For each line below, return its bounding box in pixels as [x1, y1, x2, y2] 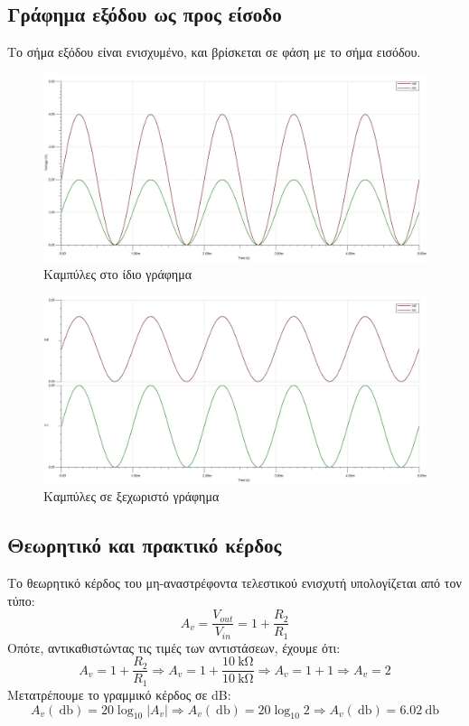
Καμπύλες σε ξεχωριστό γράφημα [43, 487, 220, 506]
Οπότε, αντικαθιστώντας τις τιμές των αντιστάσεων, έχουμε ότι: [7, 638, 341, 656]
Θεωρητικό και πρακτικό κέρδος [7, 531, 282, 559]
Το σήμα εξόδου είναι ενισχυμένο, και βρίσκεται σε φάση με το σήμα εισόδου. [7, 42, 421, 61]
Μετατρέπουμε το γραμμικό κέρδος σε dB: [7, 684, 231, 703]
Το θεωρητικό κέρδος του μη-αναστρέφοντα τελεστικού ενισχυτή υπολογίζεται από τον [7, 573, 462, 592]
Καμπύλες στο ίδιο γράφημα [43, 265, 192, 284]
